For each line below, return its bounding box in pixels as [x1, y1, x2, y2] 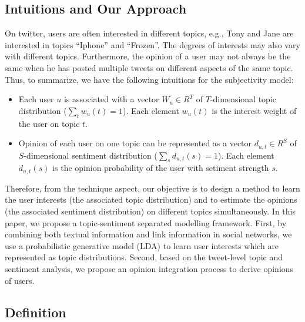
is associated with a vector [63, 93, 159, 105]
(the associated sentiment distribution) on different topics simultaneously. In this [5, 205, 296, 217]
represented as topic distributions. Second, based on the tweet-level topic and [5, 251, 283, 263]
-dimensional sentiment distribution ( [24, 149, 157, 161]
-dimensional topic [210, 93, 277, 105]
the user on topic [18, 117, 80, 129]
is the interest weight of [212, 104, 297, 116]
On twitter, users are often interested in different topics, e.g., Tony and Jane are [5, 27, 294, 39]
